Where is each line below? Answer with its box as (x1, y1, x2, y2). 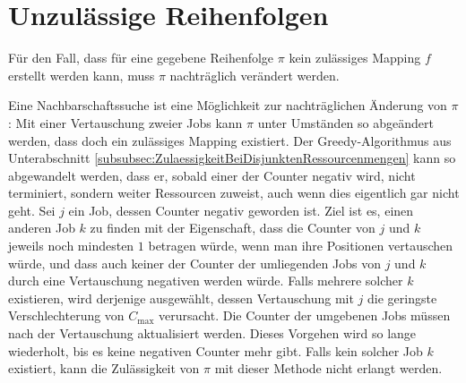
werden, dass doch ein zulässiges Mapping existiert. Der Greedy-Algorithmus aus (8, 131, 452, 149)
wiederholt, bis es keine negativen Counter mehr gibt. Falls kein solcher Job (8, 341, 423, 360)
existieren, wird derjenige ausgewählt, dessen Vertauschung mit (8, 288, 354, 307)
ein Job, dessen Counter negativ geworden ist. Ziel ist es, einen (68, 200, 414, 219)
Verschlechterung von (8, 306, 125, 325)
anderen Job (8, 218, 75, 237)
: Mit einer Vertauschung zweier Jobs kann (8, 113, 243, 132)
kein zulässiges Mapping (289, 48, 421, 67)
